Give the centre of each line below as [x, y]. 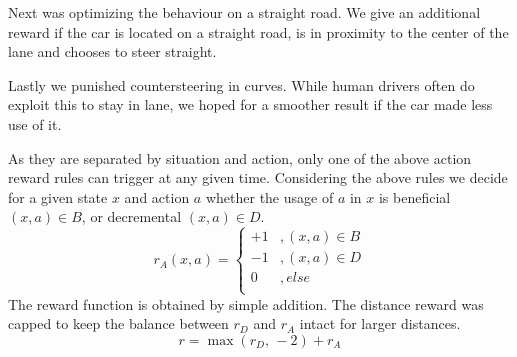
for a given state [58, 196]
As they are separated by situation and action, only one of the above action [240, 157]
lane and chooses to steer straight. [112, 51]
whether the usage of [269, 196]
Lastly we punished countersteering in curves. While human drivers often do [241, 84]
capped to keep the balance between [118, 323]
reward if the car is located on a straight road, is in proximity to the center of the [258, 31]
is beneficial [414, 196]
